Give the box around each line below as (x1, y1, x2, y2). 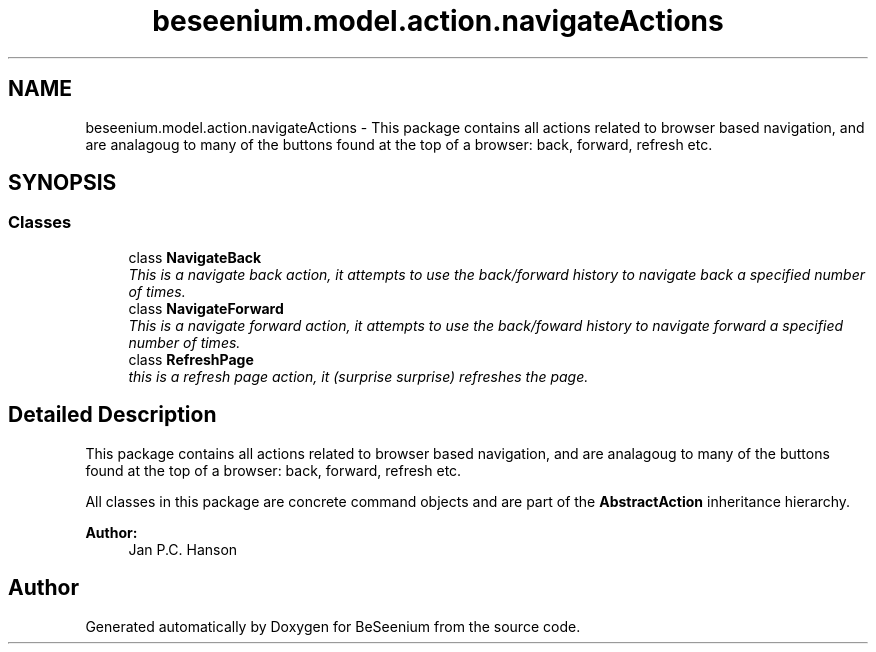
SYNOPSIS (8, 170, 117, 196)
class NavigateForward (128, 299, 284, 317)
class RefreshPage (128, 350, 254, 368)
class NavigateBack (128, 248, 262, 266)
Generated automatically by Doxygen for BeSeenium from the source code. (85, 617, 581, 635)
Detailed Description (8, 402, 217, 428)
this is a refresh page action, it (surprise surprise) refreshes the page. (128, 367, 589, 385)
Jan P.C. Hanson (128, 540, 238, 558)
